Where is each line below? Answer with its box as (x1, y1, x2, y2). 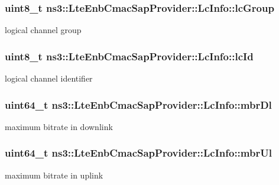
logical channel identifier (5, 72, 93, 85)
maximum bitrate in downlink (5, 120, 113, 132)
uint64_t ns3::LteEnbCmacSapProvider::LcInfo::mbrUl (5, 145, 272, 160)
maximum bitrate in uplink (5, 168, 103, 181)
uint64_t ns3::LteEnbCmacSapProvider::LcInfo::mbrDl (5, 97, 272, 112)
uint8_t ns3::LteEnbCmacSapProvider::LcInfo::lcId (5, 48, 254, 63)
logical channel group (5, 24, 82, 36)
